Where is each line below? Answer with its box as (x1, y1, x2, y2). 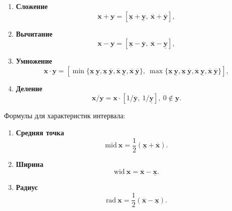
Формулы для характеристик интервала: (4, 110, 126, 121)
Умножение (16, 56, 52, 66)
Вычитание (16, 28, 53, 39)
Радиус (16, 182, 38, 192)
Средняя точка (16, 127, 64, 137)
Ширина (16, 158, 44, 169)
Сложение (16, 1, 48, 11)
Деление (16, 83, 43, 93)
